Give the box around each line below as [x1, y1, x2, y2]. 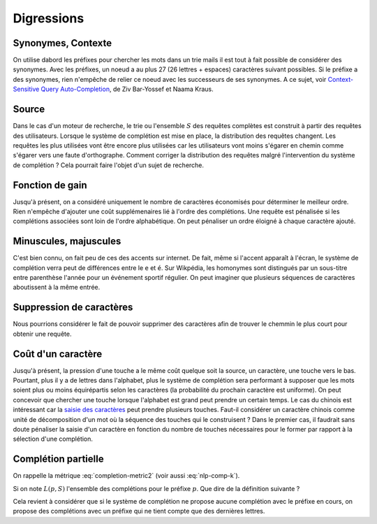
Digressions [13, 10, 84, 26]
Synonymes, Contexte [13, 37, 112, 49]
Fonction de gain [13, 179, 87, 191]
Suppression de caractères [13, 302, 133, 313]
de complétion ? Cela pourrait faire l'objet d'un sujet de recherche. [13, 161, 205, 169]
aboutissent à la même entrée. [13, 283, 101, 292]
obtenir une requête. [13, 330, 72, 338]
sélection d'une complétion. [13, 434, 94, 444]
